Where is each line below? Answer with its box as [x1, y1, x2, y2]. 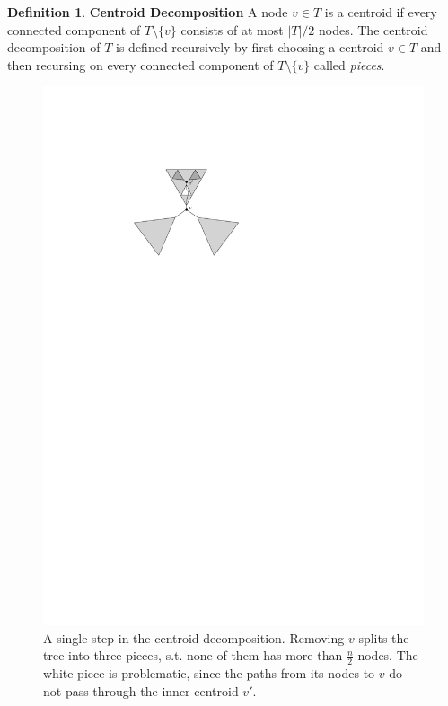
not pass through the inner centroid [43, 681, 239, 700]
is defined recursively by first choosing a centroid [116, 38, 384, 57]
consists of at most [180, 20, 284, 39]
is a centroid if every [324, 3, 437, 21]
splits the [358, 628, 409, 647]
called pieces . [313, 55, 385, 74]
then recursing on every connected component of [7, 55, 274, 74]
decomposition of [7, 38, 101, 57]
